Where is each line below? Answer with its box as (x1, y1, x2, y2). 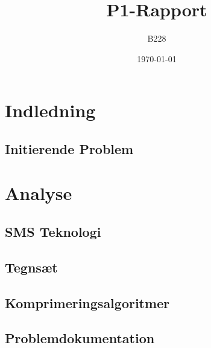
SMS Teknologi (5, 222, 101, 241)
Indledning (5, 98, 96, 123)
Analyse (5, 181, 72, 205)
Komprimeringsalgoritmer (5, 293, 170, 312)
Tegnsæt (5, 257, 58, 276)
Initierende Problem (5, 139, 134, 158)
